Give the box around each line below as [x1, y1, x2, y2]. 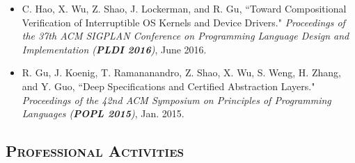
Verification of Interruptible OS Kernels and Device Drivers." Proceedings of [22, 15, 345, 29]
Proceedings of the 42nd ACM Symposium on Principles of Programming [22, 92, 331, 107]
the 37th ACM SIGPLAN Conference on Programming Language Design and [22, 28, 349, 43]
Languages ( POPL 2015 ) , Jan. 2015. [22, 106, 184, 121]
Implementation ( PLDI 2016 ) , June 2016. [22, 42, 207, 56]
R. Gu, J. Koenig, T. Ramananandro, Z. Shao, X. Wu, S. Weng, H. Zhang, [22, 65, 341, 80]
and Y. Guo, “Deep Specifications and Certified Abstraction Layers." [22, 78, 315, 93]
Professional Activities [6, 140, 184, 162]
